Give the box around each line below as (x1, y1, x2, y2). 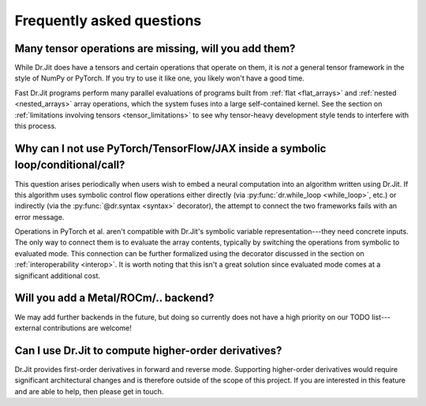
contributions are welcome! (43, 323, 132, 333)
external (14, 323, 42, 333)
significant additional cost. (14, 270, 101, 280)
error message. (14, 212, 65, 222)
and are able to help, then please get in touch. (14, 386, 164, 396)
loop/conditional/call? (14, 158, 125, 172)
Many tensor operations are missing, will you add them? (14, 42, 296, 55)
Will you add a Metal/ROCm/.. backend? (14, 292, 215, 305)
